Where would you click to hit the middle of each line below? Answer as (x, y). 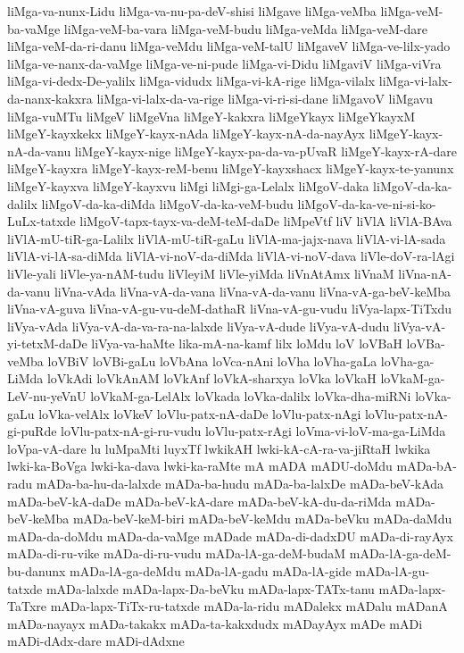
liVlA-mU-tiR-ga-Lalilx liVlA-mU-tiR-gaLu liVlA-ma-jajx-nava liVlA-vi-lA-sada (227, 238)
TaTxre (27, 606)
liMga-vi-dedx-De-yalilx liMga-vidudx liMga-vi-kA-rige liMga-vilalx (191, 81)
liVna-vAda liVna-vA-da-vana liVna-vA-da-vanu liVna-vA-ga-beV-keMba (253, 291)
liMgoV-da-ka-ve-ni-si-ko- (367, 203)
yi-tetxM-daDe (47, 343)
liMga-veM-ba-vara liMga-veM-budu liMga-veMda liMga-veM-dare (246, 28)
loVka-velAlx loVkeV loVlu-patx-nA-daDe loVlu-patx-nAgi (200, 413)
